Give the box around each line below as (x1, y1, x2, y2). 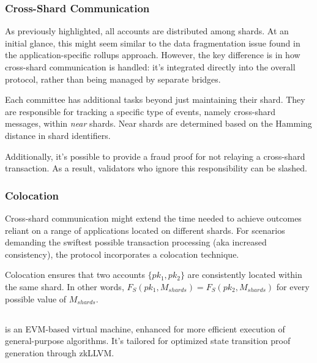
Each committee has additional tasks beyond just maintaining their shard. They (5, 93, 305, 106)
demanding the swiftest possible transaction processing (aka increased (5, 236, 267, 249)
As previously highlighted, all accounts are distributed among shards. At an (5, 24, 289, 37)
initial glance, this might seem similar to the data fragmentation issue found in (5, 36, 300, 49)
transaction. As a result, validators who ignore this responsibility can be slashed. (5, 162, 308, 174)
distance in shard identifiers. (5, 129, 111, 141)
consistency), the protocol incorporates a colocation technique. (5, 247, 239, 260)
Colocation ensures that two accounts (5, 268, 145, 281)
